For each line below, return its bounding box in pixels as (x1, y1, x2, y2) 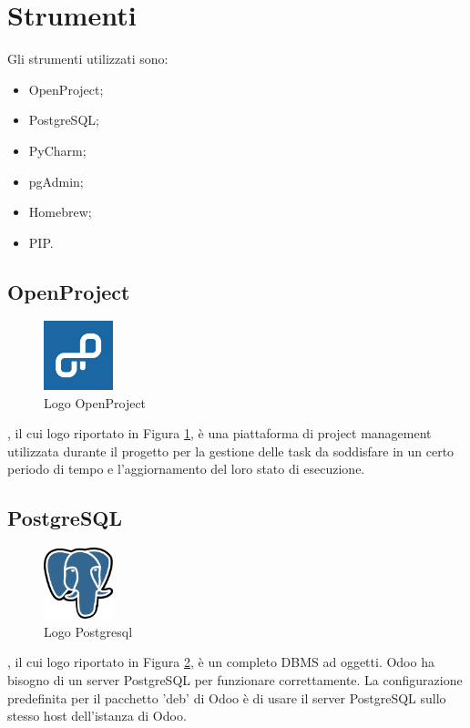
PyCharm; (28, 140, 87, 159)
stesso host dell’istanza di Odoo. (7, 706, 187, 725)
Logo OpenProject (44, 393, 147, 412)
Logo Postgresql (44, 621, 133, 641)
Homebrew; (28, 202, 92, 221)
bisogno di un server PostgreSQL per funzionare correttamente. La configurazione (7, 671, 463, 690)
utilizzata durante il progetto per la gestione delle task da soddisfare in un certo (7, 441, 455, 460)
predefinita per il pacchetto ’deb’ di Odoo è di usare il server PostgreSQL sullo (7, 688, 446, 707)
